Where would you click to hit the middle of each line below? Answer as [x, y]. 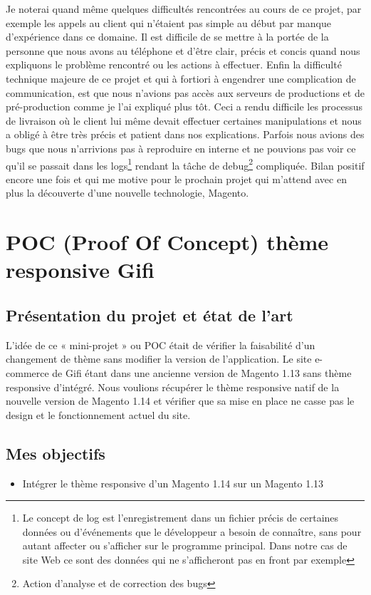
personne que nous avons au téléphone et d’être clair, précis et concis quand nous [183, 50]
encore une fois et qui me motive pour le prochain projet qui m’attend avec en [176, 178]
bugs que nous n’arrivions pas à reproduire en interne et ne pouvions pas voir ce [181, 148]
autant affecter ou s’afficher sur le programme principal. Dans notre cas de [185, 545]
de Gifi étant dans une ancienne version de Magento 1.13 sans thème [202, 372]
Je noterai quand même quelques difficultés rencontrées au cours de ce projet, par [184, 9]
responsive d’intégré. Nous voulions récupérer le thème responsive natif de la [173, 387]
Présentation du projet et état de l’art [150, 315]
